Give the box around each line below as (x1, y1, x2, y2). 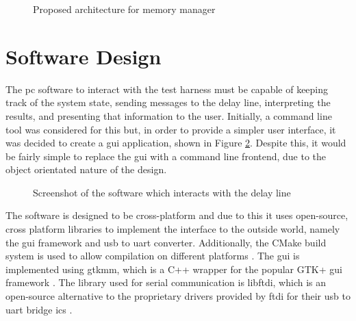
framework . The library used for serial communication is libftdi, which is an (5, 275, 327, 290)
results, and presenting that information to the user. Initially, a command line (5, 108, 332, 123)
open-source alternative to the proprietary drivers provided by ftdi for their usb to (5, 289, 351, 303)
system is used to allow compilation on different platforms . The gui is (5, 248, 300, 263)
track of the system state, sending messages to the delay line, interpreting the (5, 95, 331, 110)
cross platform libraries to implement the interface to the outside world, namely (5, 222, 340, 236)
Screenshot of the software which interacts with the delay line (33, 185, 291, 199)
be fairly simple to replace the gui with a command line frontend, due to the (5, 149, 327, 163)
